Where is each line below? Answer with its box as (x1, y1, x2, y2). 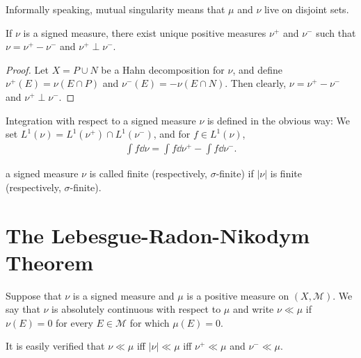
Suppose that (6, 288, 62, 302)
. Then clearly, (225, 76, 287, 90)
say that (6, 302, 40, 316)
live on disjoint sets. (264, 2, 349, 16)
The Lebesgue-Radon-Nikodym (6, 220, 310, 249)
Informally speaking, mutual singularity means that (6, 2, 225, 16)
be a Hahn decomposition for (101, 62, 225, 76)
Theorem (6, 247, 94, 276)
